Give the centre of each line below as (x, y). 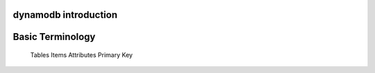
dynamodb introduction (65, 15)
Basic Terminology (54, 37)
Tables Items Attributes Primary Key (82, 55)
